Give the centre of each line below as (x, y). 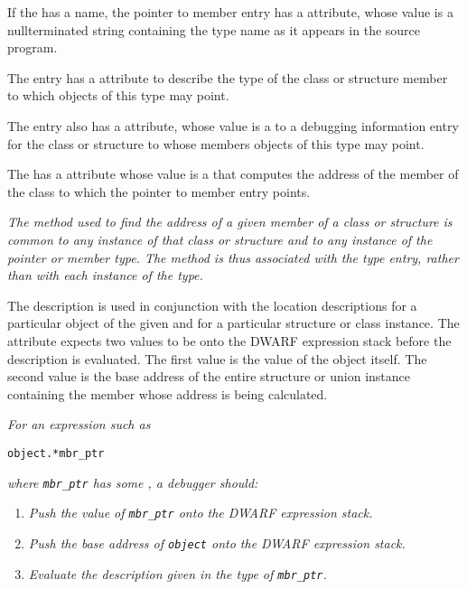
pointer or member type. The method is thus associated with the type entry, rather (233, 257)
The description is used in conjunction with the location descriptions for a (212, 305)
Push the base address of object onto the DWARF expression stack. (217, 542)
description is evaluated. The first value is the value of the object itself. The (217, 358)
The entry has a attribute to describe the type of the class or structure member (228, 77)
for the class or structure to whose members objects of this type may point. (216, 143)
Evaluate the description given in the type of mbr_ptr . (177, 573)
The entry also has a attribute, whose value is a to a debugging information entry (233, 125)
